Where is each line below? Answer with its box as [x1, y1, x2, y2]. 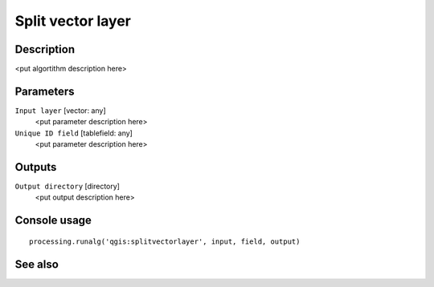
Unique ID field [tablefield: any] [14, 128, 133, 138]
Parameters [14, 84, 75, 98]
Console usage [14, 213, 92, 228]
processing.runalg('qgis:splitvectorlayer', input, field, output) [29, 236, 301, 246]
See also [14, 257, 59, 271]
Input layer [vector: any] [14, 105, 106, 115]
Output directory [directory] [14, 181, 121, 192]
